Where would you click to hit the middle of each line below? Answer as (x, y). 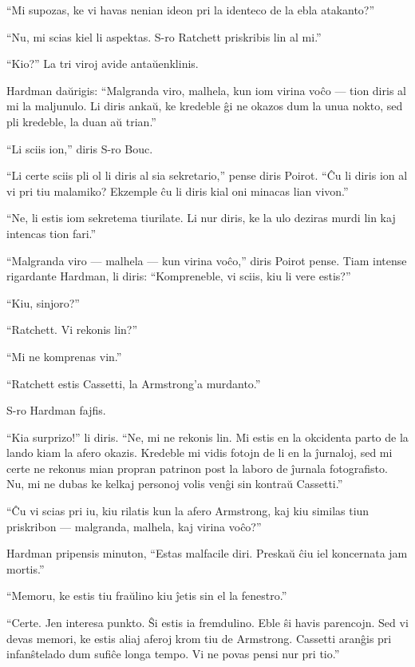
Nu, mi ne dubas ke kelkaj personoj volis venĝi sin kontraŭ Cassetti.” (175, 484)
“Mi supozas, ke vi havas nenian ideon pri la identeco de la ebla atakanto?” (191, 10)
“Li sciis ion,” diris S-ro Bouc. (80, 148)
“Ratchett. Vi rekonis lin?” (72, 330)
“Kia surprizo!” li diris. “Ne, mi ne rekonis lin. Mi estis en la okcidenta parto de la (207, 437)
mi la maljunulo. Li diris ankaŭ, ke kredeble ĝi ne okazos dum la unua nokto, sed (205, 106)
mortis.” (26, 568)
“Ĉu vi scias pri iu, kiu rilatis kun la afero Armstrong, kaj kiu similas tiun (188, 511)
